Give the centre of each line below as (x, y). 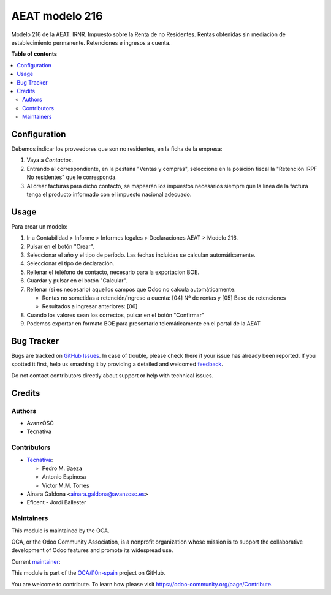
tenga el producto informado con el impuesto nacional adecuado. (109, 194)
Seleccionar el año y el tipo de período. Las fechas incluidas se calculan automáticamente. (141, 255)
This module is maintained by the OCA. (60, 531)
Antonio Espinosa (64, 477)
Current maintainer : (36, 561)
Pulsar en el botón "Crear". (60, 246)
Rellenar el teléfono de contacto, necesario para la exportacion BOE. (113, 272)
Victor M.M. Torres (66, 485)
